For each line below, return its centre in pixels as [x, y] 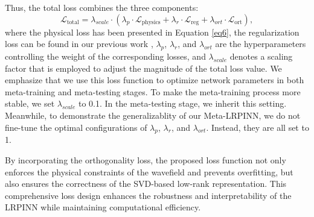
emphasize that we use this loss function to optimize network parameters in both [155, 80]
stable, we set [30, 103]
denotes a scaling [261, 56]
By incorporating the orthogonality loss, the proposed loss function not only [146, 159]
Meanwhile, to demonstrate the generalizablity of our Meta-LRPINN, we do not [153, 115]
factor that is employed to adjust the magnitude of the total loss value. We [143, 68]
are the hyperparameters [261, 44]
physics [151, 23]
